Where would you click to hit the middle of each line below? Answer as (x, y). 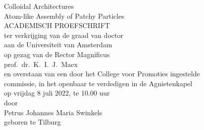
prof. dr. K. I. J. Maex (41, 64)
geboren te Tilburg (32, 122)
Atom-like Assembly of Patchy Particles (64, 16)
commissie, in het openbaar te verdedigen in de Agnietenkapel (98, 83)
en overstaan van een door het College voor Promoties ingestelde (102, 74)
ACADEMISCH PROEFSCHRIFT (57, 25)
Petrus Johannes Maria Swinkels (53, 112)
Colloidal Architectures (39, 6)
